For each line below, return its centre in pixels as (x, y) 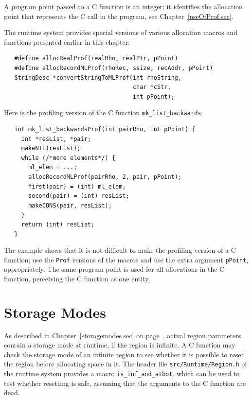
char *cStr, (152, 87)
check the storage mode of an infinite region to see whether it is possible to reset (124, 354)
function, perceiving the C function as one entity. (77, 278)
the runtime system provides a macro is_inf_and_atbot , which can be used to (122, 373)
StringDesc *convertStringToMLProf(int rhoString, (98, 78)
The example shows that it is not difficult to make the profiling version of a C (120, 250)
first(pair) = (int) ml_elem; (77, 186)
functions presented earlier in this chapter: (67, 42)
